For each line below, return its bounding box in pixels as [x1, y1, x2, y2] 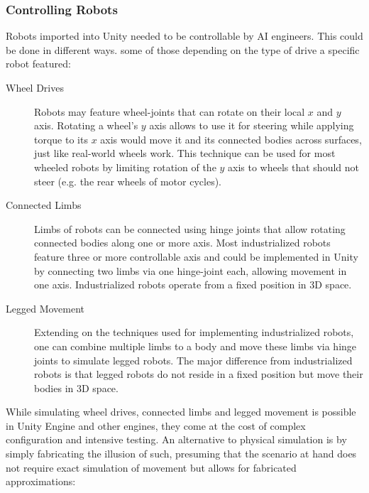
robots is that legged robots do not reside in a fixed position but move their [34, 367, 363, 381]
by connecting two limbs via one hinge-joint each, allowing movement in [34, 263, 347, 278]
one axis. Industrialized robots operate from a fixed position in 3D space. [34, 277, 352, 292]
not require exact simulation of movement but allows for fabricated [6, 460, 297, 475]
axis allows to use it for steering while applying [149, 118, 354, 133]
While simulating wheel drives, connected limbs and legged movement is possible [6, 404, 356, 419]
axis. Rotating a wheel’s [34, 118, 138, 133]
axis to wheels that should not [228, 159, 360, 174]
